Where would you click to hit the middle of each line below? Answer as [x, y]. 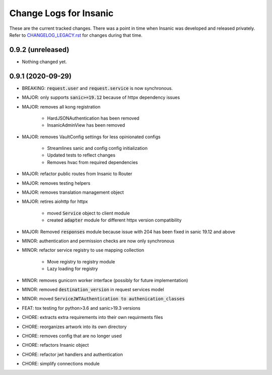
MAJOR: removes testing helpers [56, 183]
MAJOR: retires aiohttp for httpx [55, 201]
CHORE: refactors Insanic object [55, 345]
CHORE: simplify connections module [61, 364]
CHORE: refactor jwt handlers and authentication [72, 354]
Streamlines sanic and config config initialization [97, 148]
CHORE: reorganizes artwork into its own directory [74, 327]
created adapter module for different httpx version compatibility [114, 220]
